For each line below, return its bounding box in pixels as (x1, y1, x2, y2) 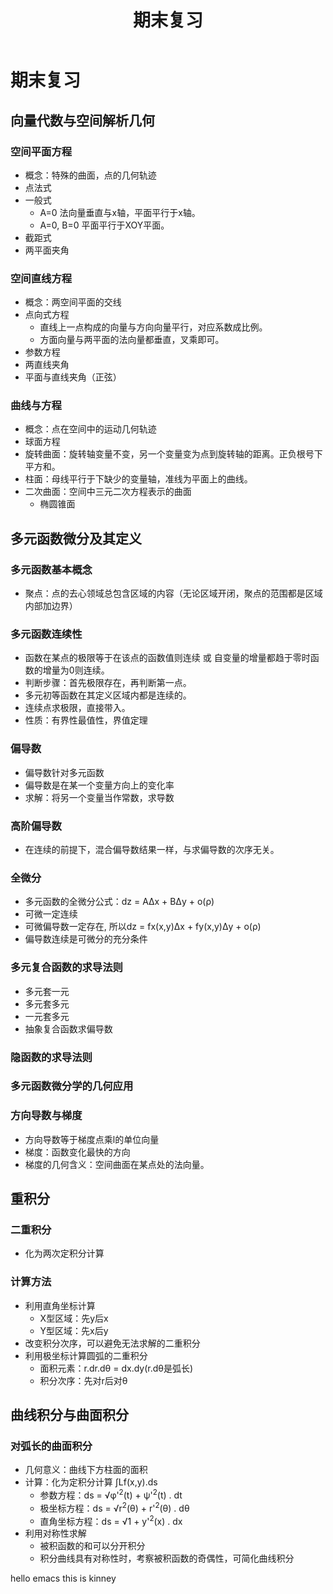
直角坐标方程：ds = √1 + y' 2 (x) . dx (39, 1513, 183, 1527)
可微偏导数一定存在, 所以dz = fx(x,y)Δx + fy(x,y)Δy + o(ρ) (24, 921, 262, 933)
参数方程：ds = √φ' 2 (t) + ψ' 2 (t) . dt (39, 1487, 183, 1501)
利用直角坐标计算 (24, 1299, 96, 1311)
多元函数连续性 (10, 627, 83, 641)
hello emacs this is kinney (10, 1572, 117, 1585)
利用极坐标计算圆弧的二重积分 (24, 1349, 148, 1361)
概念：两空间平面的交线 (24, 296, 122, 308)
